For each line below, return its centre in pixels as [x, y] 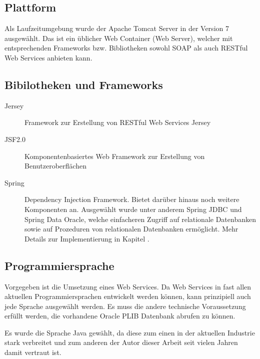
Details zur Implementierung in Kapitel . [87, 238]
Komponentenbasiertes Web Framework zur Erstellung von [115, 156]
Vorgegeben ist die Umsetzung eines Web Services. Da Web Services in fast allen [128, 286]
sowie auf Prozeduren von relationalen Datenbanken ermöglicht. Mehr [131, 229]
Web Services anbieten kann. [48, 57]
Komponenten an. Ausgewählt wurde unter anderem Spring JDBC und [133, 209]
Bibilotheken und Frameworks [84, 84]
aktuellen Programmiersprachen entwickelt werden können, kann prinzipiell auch [128, 296]
